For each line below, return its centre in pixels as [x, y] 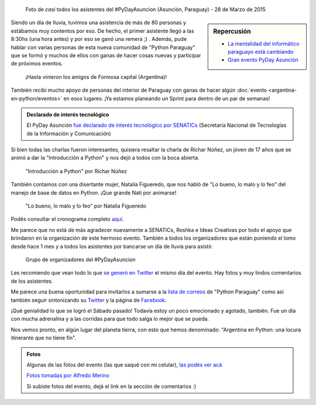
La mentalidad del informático [264, 43]
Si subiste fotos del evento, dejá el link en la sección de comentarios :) [111, 386]
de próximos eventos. [37, 64]
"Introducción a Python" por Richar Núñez [76, 171]
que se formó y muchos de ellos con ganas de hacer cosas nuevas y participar [106, 55]
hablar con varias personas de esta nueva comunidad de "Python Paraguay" [103, 47]
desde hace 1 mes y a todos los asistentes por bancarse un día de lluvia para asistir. [112, 246]
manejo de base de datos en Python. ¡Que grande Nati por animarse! [94, 192]
